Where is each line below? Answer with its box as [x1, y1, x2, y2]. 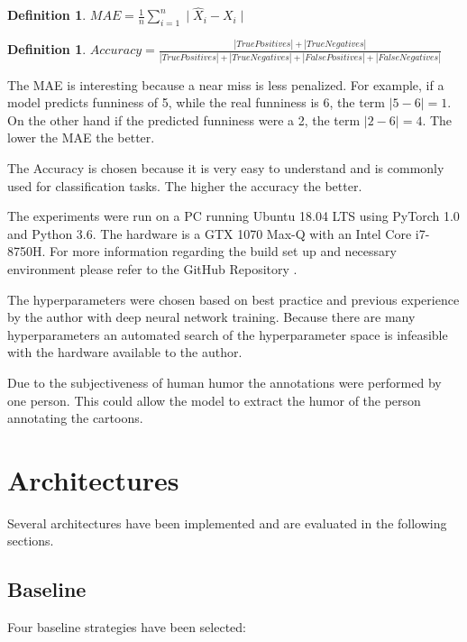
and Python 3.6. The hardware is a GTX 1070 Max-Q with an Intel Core [7, 224, 412, 243]
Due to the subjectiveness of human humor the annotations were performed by [7, 372, 442, 391]
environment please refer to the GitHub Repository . [7, 259, 298, 278]
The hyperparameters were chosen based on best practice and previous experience [7, 289, 460, 308]
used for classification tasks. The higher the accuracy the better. [7, 176, 362, 195]
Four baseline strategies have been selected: [7, 618, 246, 637]
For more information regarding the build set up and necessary [50, 242, 397, 261]
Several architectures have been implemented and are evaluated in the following [7, 513, 447, 532]
